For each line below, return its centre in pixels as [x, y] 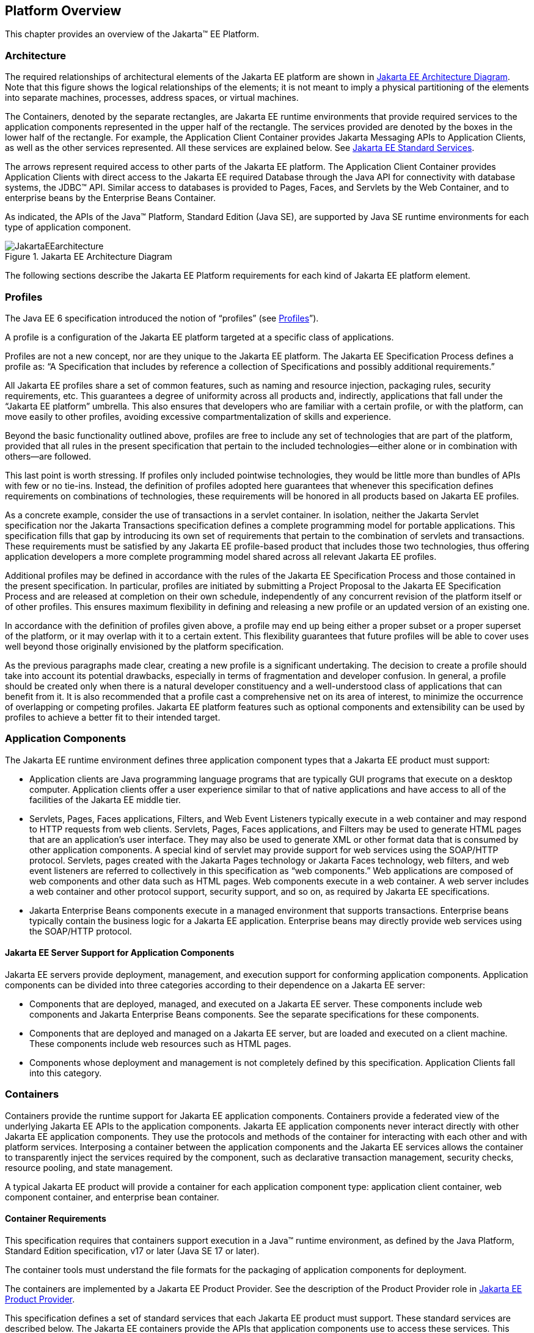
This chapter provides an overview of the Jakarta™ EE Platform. [132, 34]
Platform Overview [63, 11]
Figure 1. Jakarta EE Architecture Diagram [89, 257]
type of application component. [68, 227]
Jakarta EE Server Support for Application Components [120, 953]
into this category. [66, 1073]
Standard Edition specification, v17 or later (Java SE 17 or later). [132, 1250]
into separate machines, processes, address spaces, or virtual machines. [152, 98]
